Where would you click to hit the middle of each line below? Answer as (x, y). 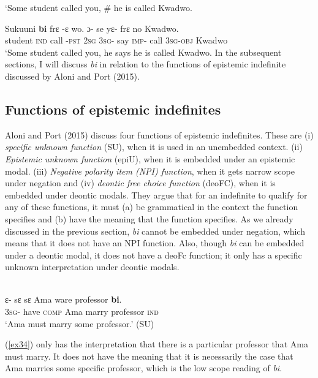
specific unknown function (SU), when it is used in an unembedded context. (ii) (154, 147)
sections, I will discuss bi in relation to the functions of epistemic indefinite (146, 64)
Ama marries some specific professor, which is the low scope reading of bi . (144, 368)
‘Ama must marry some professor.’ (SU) (80, 323)
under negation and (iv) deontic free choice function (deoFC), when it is (140, 183)
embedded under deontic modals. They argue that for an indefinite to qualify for (156, 195)
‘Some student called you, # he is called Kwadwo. (99, 7)
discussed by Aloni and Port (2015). (72, 76)
